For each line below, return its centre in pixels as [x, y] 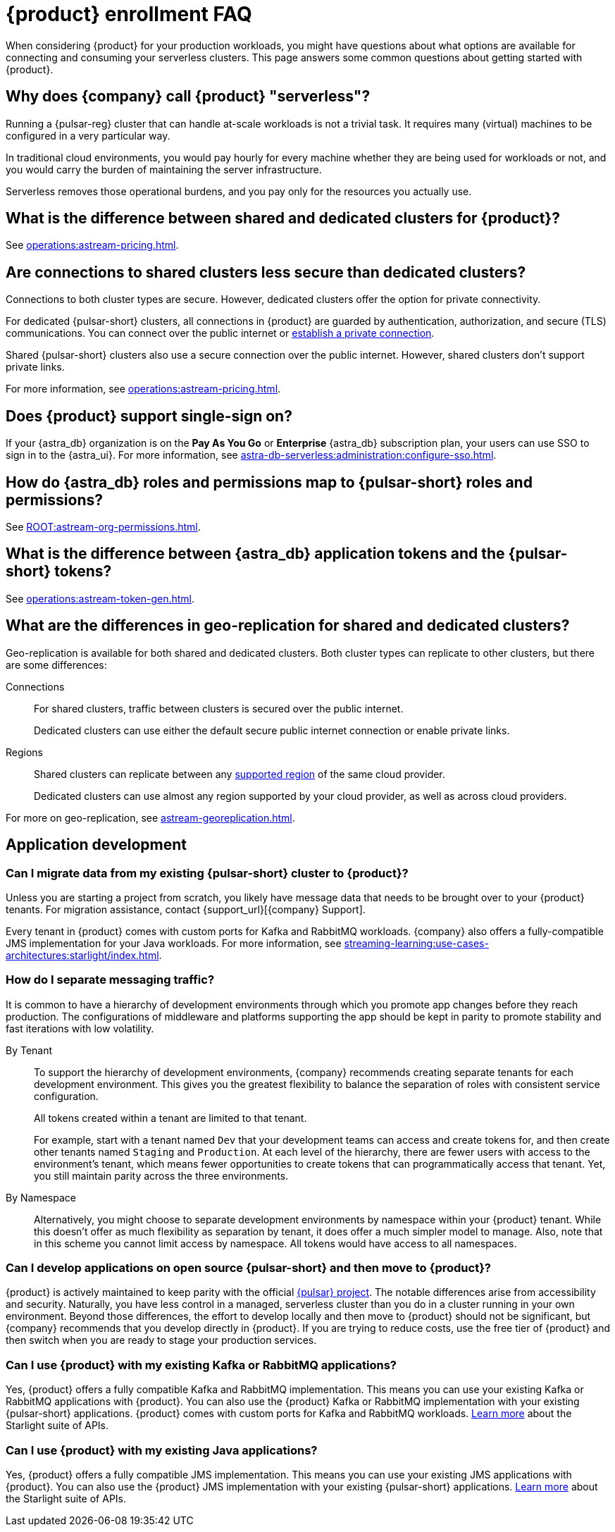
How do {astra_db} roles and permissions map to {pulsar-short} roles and [269, 482]
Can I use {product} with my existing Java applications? [162, 1450]
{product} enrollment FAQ [129, 14]
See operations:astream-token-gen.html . [100, 598]
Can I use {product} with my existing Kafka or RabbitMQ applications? [201, 1365]
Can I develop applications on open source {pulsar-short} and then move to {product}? [248, 1268]
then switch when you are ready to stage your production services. [161, 1340]
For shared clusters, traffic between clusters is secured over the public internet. [219, 708]
